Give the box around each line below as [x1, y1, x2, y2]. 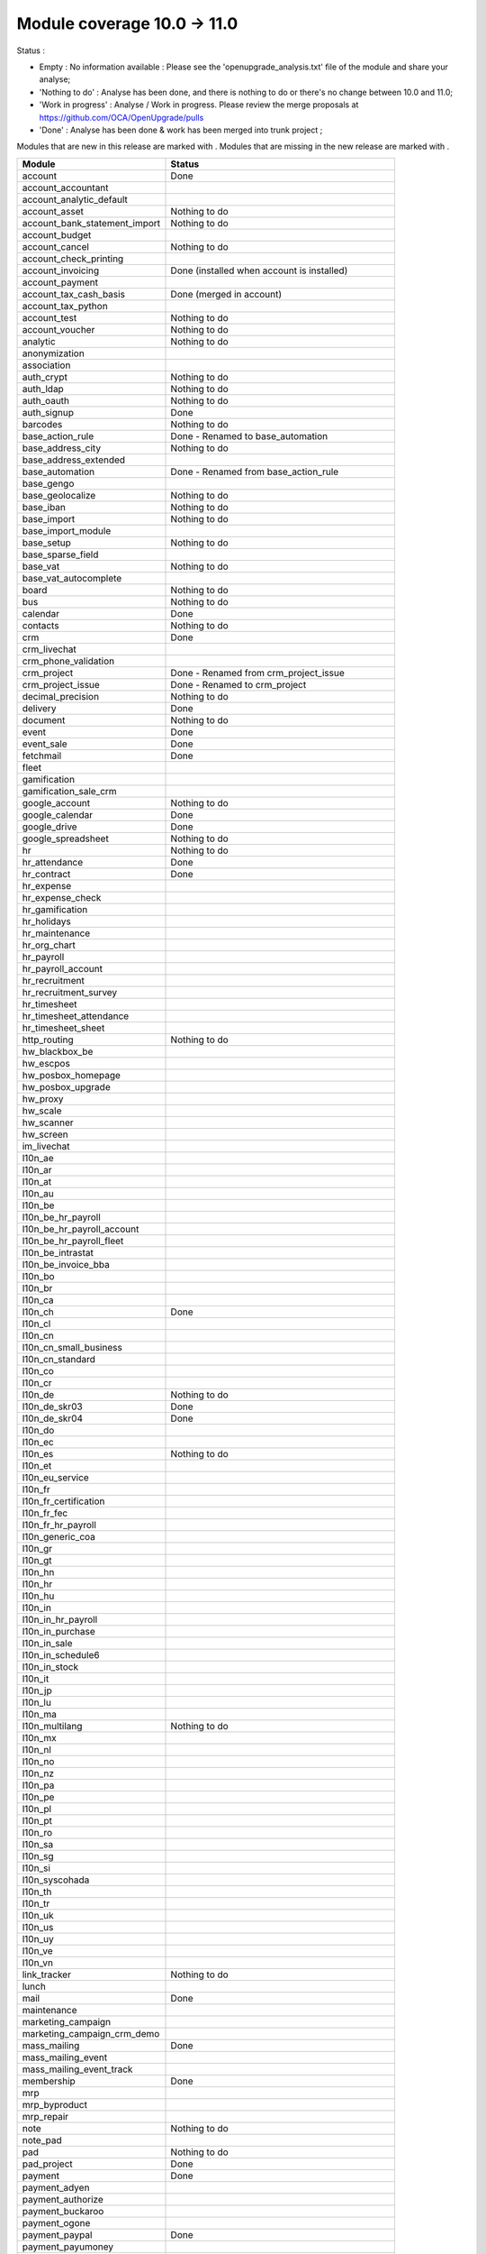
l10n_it [22, 1672, 49, 1685]
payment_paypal [22, 2228, 93, 2240]
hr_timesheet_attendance [22, 1010, 130, 1022]
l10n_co [22, 1364, 54, 1377]
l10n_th [22, 1885, 52, 1898]
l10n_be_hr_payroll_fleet [22, 1234, 124, 1247]
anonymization [22, 347, 85, 360]
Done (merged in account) [170, 288, 283, 300]
